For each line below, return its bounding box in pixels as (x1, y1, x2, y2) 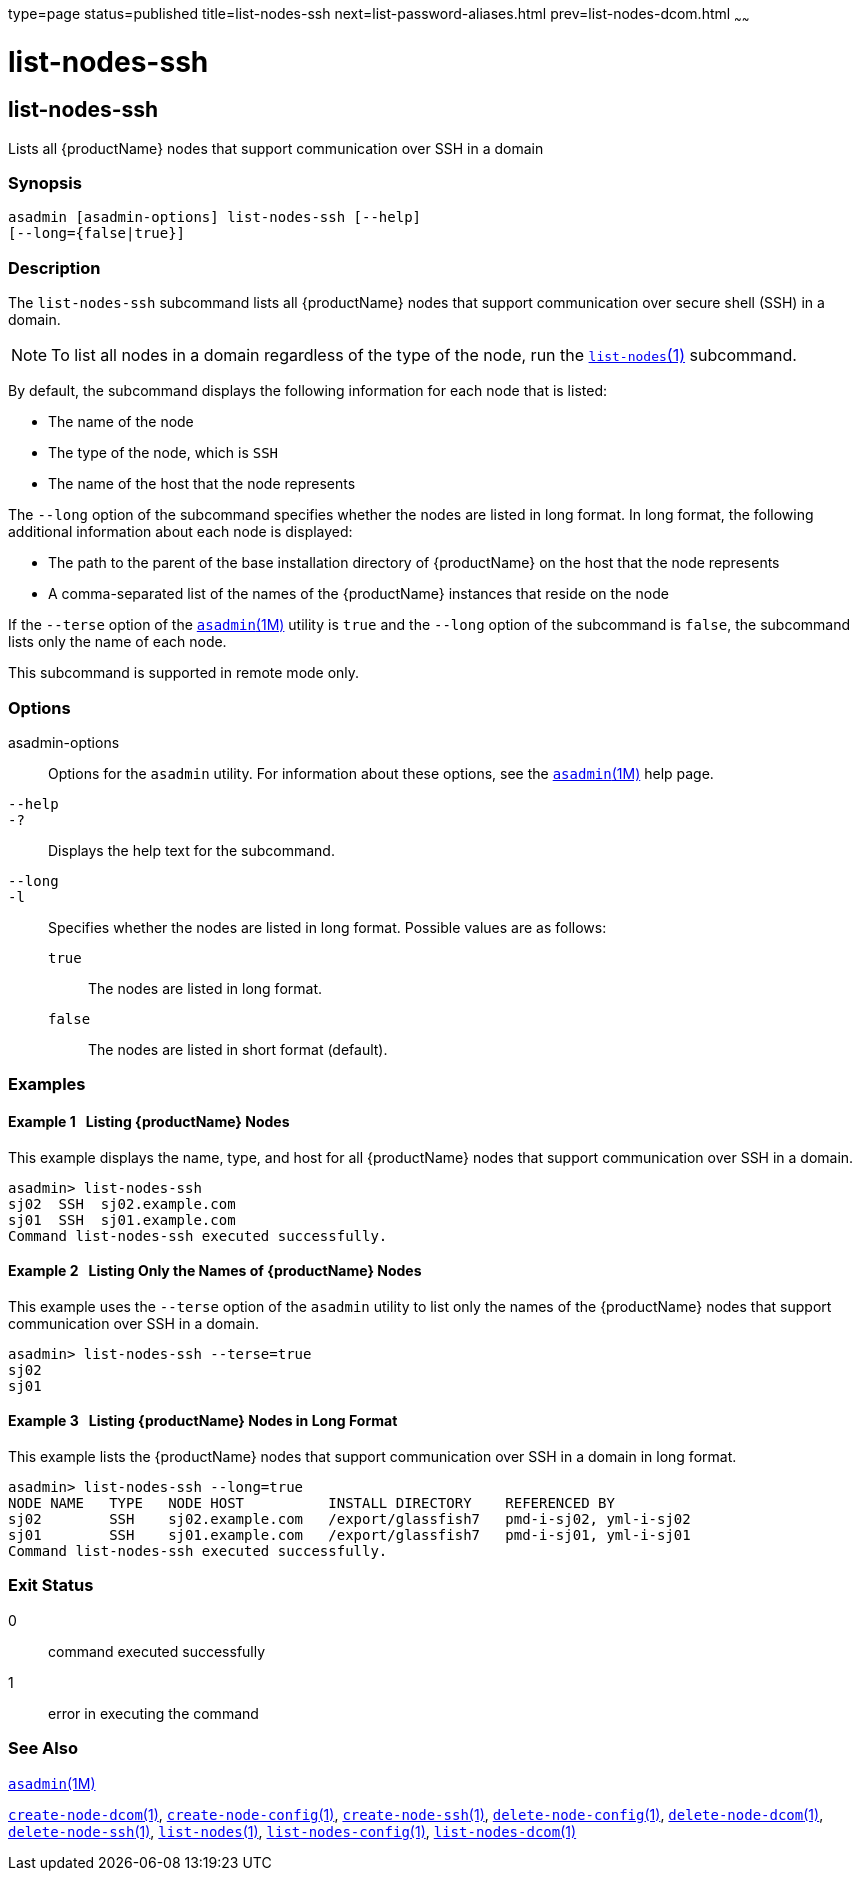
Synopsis (8, 173, 82, 194)
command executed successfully (48, 1642, 266, 1660)
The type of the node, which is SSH (48, 444, 279, 462)
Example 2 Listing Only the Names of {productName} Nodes (8, 1262, 422, 1280)
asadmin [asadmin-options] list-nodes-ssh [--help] (8, 209, 422, 226)
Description (8, 257, 101, 278)
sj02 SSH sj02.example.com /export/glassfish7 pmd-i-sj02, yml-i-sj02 (8, 1511, 691, 1527)
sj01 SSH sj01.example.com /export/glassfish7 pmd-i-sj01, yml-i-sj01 (8, 1527, 691, 1543)
